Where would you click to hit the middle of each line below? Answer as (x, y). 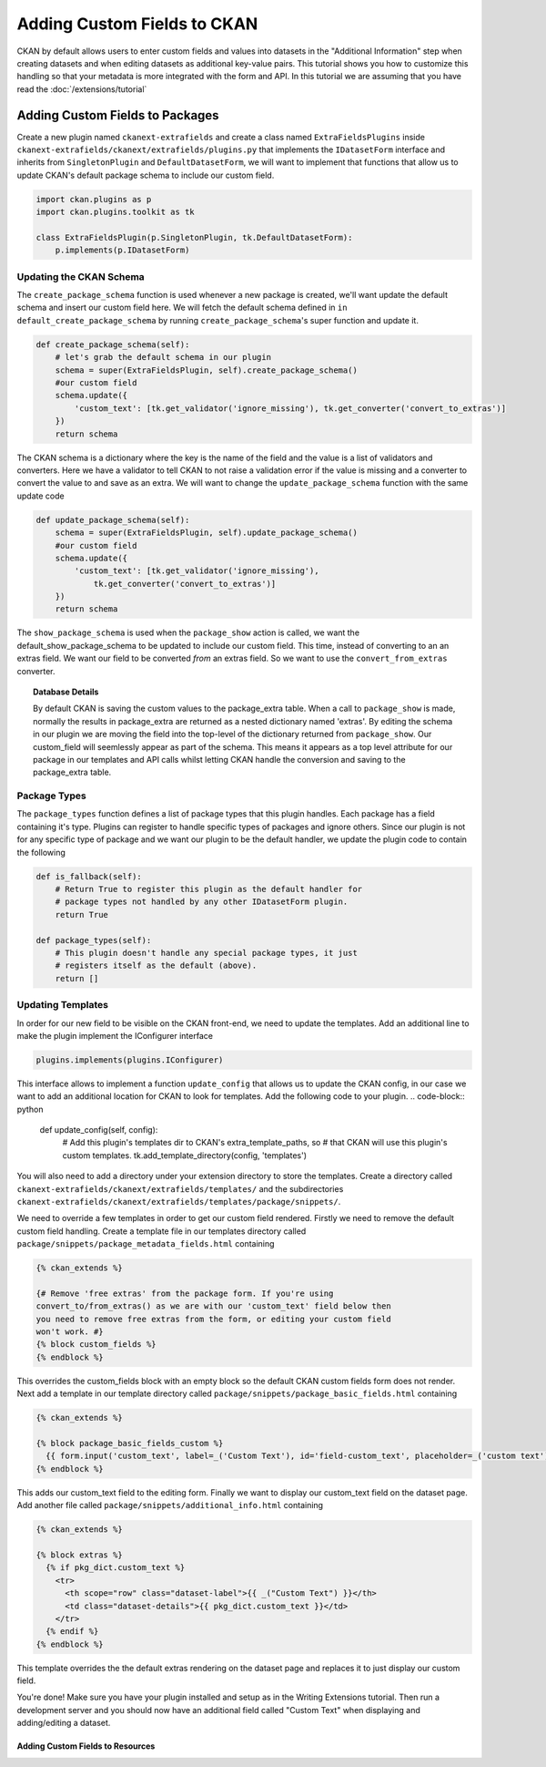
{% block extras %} (79, 1555)
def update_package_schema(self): (113, 520)
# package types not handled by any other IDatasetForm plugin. (202, 902)
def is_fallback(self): (89, 876)
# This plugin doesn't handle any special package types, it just (207, 953)
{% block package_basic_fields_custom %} (130, 1443)
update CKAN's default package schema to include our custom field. (146, 175)
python (30, 1109)
